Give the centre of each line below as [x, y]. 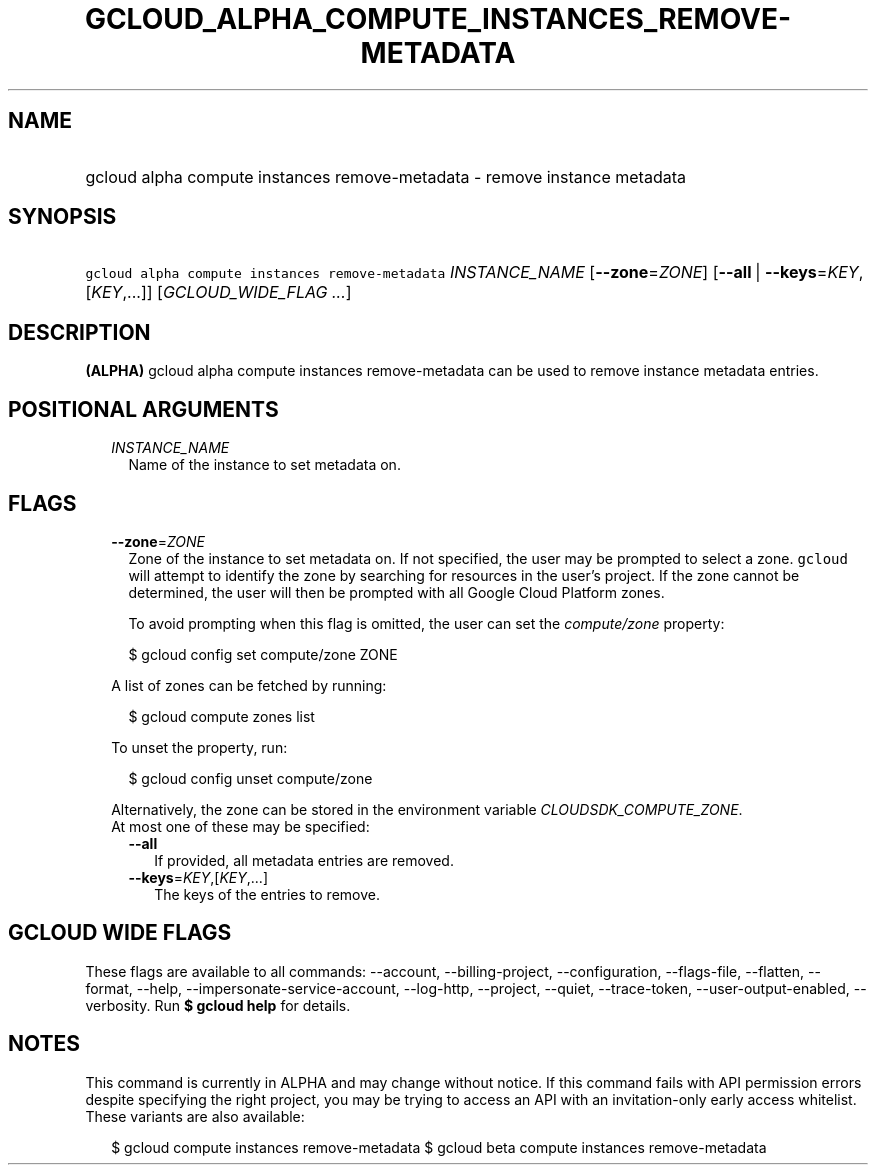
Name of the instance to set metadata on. [264, 465]
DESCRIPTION [79, 332]
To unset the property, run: [199, 747]
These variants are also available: [195, 1116]
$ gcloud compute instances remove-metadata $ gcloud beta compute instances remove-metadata [439, 1147]
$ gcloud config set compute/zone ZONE [263, 654]
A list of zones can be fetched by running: [249, 685]
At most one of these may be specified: [240, 826]
